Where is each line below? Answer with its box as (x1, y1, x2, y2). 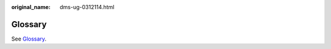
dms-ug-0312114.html (59, 4, 115, 10)
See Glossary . (11, 35, 47, 42)
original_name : (11, 4, 51, 10)
